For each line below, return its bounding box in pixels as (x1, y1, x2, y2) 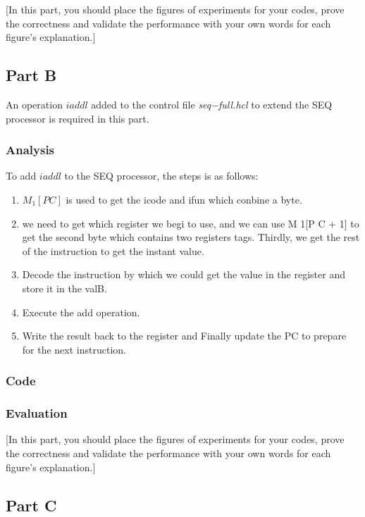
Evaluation (6, 404, 68, 422)
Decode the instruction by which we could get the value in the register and (22, 267, 345, 282)
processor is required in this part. (6, 111, 149, 125)
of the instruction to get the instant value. (22, 243, 204, 258)
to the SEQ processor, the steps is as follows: (64, 168, 259, 183)
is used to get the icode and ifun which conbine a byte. (66, 192, 302, 206)
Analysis (6, 141, 55, 158)
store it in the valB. (22, 280, 107, 295)
